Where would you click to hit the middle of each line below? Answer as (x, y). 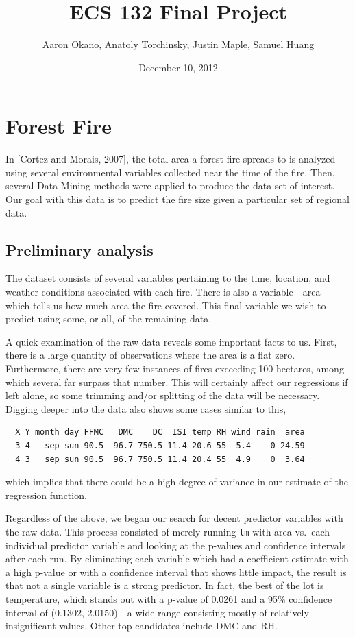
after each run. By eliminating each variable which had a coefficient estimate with (177, 558)
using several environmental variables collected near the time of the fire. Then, (170, 172)
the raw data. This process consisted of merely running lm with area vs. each (168, 531)
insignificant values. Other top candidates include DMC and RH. (142, 626)
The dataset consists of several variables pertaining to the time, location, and (168, 278)
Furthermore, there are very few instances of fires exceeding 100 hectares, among (175, 368)
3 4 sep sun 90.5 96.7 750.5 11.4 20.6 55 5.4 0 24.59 (160, 445)
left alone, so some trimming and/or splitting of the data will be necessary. (163, 395)
